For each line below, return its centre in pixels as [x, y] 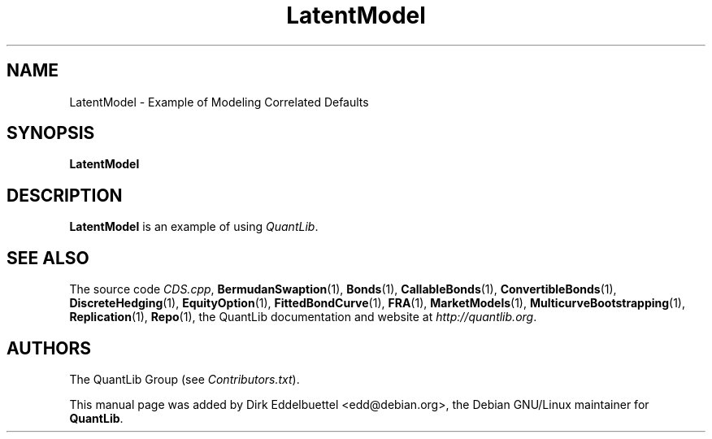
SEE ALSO [48, 258]
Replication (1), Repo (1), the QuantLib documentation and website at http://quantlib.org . [303, 317]
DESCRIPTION [65, 195]
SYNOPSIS [51, 133]
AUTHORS [49, 348]
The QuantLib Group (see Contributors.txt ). [185, 379]
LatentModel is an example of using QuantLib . [194, 227]
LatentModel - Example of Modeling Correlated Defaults [219, 102]
